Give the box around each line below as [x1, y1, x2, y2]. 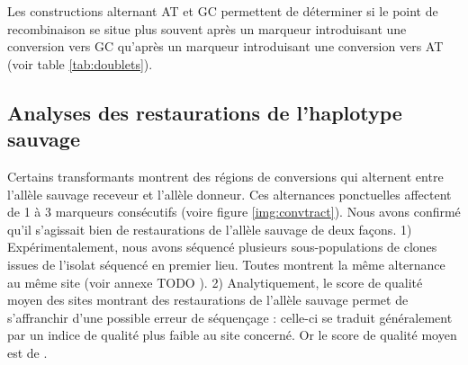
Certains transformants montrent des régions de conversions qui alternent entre [7, 166, 444, 185]
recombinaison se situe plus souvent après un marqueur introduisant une [7, 19, 407, 38]
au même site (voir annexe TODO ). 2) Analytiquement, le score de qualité [7, 272, 423, 291]
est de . [7, 343, 48, 361]
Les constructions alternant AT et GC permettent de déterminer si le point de [7, 2, 438, 20]
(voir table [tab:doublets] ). [7, 54, 153, 73]
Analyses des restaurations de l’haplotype [7, 98, 402, 126]
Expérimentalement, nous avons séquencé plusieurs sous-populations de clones [7, 237, 437, 256]
